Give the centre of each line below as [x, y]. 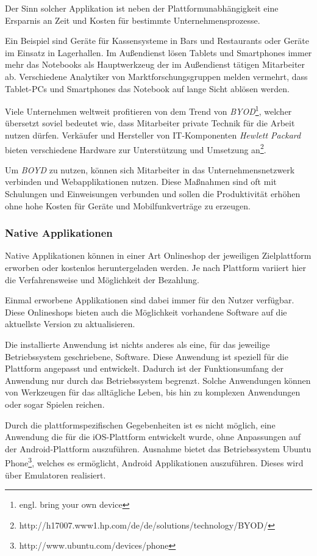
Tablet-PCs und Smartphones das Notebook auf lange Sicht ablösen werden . [147, 88]
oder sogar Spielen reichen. [55, 404]
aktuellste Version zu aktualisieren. [70, 324]
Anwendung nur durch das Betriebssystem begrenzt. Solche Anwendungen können [158, 380]
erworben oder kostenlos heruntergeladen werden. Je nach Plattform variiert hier [156, 268]
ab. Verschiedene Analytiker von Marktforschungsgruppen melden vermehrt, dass [156, 76]
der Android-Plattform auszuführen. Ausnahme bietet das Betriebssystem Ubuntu [158, 448]
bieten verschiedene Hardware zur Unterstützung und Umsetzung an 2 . [136, 148]
